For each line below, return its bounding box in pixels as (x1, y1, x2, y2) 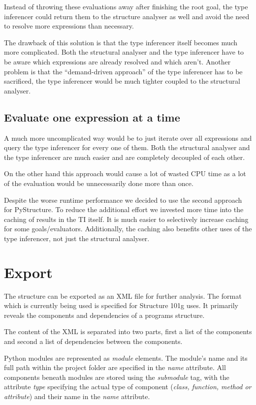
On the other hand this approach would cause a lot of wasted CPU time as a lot (4, 168, 246, 179)
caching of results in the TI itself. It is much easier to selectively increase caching (4, 214, 249, 224)
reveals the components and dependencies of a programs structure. (4, 310, 205, 320)
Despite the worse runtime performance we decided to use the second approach (4, 194, 242, 205)
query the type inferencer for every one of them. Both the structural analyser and (4, 142, 250, 153)
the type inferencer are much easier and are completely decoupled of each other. (4, 152, 245, 162)
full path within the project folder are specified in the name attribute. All (4, 362, 226, 373)
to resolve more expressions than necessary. (4, 21, 134, 31)
